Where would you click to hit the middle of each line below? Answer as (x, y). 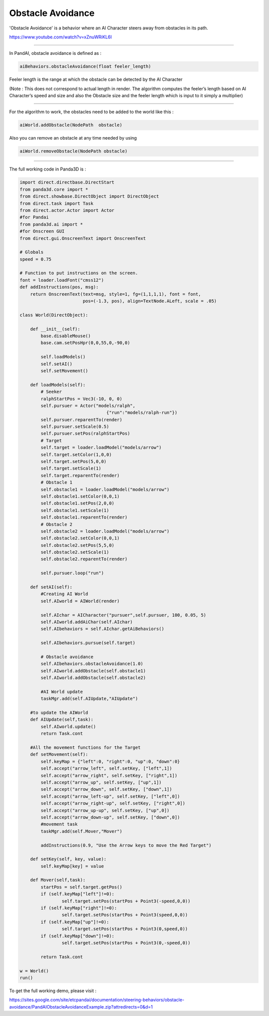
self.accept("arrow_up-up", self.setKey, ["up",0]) (105, 810)
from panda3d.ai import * (51, 224)
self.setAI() (57, 364)
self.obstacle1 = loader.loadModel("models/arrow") (105, 489)
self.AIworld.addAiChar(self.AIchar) (87, 622)
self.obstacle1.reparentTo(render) (84, 517)
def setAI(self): (51, 587)
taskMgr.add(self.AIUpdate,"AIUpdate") (89, 699)
